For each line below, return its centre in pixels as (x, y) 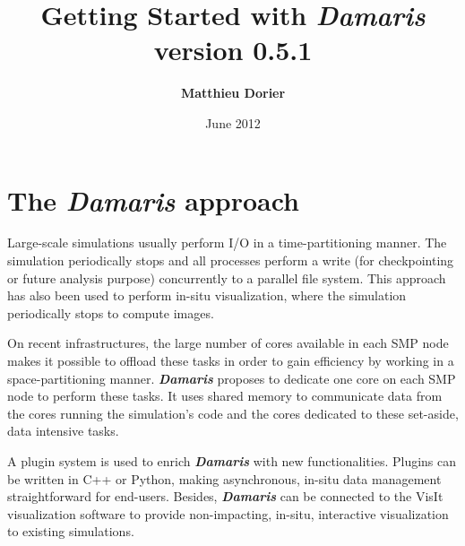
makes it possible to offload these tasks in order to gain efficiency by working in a (231, 360)
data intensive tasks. (63, 431)
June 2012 (233, 122)
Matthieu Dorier (233, 93)
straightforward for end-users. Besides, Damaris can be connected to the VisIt (225, 496)
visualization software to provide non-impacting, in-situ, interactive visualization (228, 513)
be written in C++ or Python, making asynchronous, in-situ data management (224, 478)
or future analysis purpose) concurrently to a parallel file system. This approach (227, 277)
